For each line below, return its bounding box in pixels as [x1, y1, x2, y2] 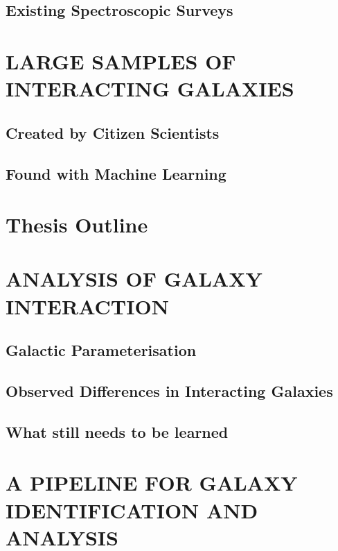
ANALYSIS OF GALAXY [6, 264, 263, 293]
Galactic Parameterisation [6, 339, 197, 361]
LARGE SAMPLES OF [6, 46, 236, 75]
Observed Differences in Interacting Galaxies [6, 380, 333, 402]
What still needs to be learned [6, 421, 229, 442]
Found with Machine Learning [6, 162, 226, 184]
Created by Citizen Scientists [6, 121, 220, 143]
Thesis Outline [6, 210, 148, 239]
